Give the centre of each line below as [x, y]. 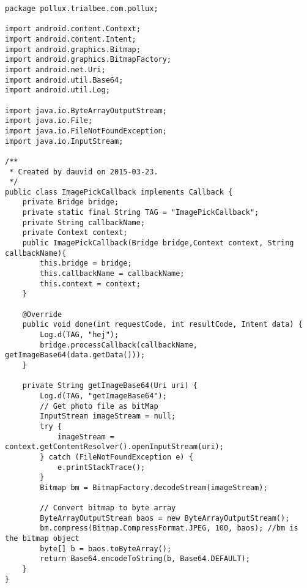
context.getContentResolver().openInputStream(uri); [114, 447]
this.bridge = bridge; [86, 263]
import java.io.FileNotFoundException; [86, 131]
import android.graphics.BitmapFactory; [88, 60]
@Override [42, 314]
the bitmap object [42, 539]
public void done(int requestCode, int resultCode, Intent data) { [162, 325]
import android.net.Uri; [55, 69]
